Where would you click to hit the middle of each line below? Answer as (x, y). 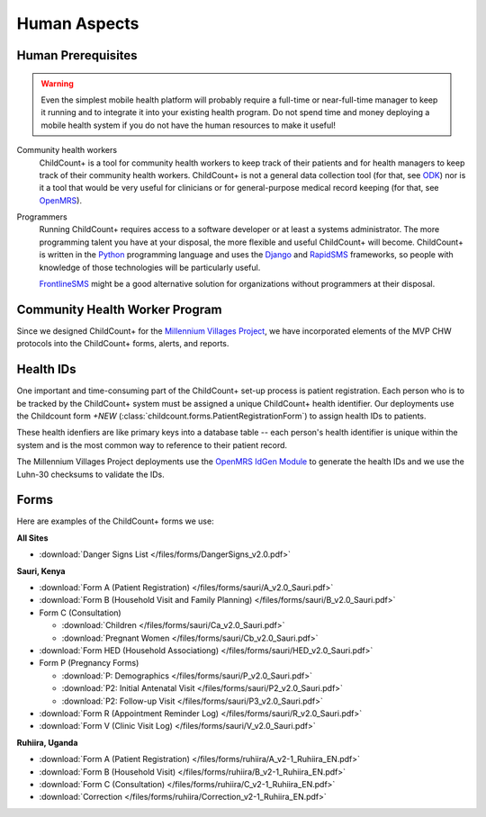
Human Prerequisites (77, 55)
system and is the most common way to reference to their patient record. (152, 444)
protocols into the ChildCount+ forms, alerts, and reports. (123, 344)
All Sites (32, 538)
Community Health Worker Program (119, 309)
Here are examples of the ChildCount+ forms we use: (116, 521)
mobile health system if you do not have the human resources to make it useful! (189, 125)
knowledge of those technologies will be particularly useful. (150, 267)
